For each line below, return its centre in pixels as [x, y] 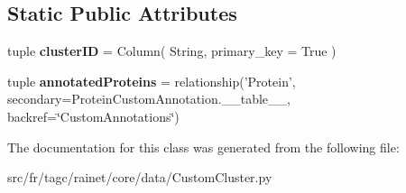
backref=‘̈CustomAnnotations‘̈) [93, 116]
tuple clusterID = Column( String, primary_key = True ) [172, 51]
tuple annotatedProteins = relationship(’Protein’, [152, 81]
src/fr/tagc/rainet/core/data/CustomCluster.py [140, 177]
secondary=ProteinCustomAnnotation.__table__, [149, 99]
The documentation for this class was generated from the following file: [203, 147]
